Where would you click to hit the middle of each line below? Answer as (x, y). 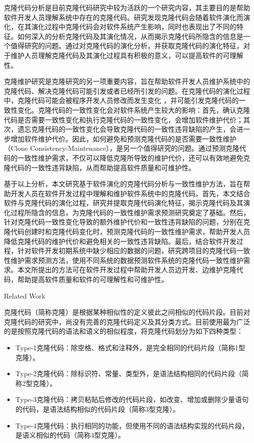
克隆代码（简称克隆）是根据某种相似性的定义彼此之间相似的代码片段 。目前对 (127, 312)
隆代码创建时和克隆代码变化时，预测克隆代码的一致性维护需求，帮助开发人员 (127, 232)
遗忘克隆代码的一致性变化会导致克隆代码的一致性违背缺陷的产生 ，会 (127, 129)
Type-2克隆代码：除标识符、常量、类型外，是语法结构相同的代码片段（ (128, 373)
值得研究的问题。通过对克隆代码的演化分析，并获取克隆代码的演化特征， (127, 46)
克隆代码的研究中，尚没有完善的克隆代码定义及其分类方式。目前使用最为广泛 (127, 321)
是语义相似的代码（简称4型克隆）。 (70, 435)
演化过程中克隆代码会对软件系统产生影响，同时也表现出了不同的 (134, 27)
